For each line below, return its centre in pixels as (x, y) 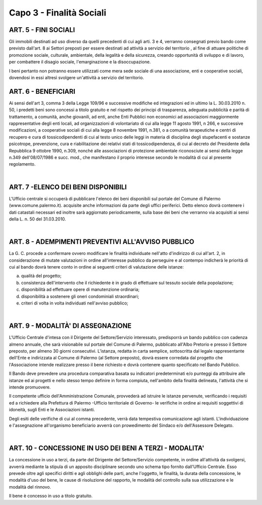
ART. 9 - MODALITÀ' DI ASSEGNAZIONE (70, 326)
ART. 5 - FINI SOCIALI (42, 30)
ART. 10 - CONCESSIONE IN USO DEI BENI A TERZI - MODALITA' (107, 448)
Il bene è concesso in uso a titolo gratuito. (51, 496)
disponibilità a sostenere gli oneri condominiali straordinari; (80, 296)
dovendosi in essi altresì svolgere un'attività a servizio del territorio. (76, 78)
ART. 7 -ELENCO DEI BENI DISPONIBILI (68, 187)
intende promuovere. (30, 387)
